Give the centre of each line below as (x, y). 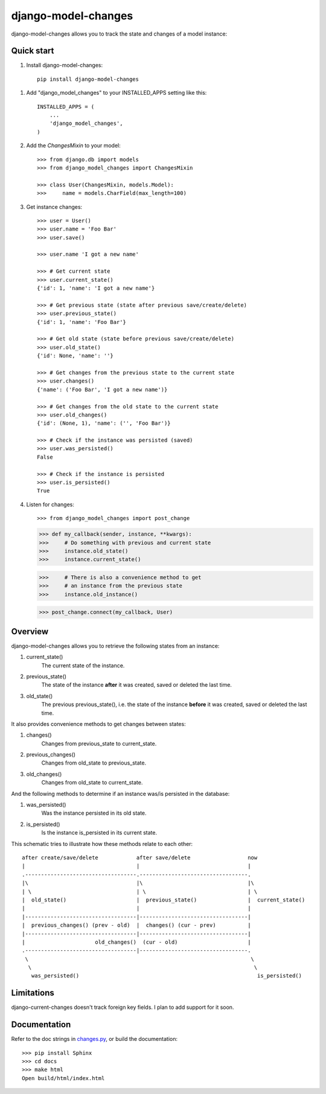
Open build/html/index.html (63, 1078)
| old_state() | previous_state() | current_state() (164, 900)
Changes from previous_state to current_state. (99, 743)
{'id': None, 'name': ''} (75, 356)
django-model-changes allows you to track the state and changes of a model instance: (119, 34)
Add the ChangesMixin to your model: (73, 145)
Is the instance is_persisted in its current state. (99, 833)
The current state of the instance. (83, 665)
